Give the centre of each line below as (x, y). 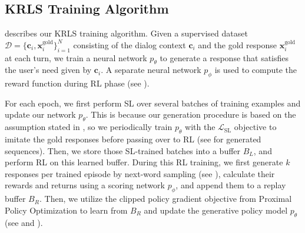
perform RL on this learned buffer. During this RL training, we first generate (144, 162)
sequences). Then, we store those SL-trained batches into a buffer (123, 150)
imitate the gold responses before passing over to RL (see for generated (133, 139)
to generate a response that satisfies (224, 57)
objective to (255, 127)
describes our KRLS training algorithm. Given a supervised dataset (126, 33)
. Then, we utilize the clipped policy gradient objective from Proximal (165, 199)
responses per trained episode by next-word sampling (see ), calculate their (140, 173)
